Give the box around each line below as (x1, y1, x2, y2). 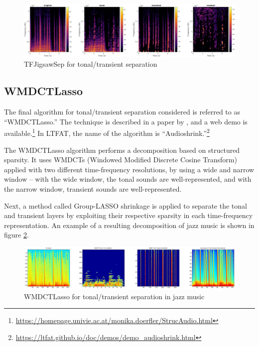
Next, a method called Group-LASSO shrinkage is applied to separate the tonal (4, 200, 247, 211)
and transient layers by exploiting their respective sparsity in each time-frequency (4, 210, 253, 221)
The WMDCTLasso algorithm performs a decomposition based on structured (4, 144, 240, 155)
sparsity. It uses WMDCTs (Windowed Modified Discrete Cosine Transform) (4, 154, 237, 165)
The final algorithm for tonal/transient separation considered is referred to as (4, 107, 240, 117)
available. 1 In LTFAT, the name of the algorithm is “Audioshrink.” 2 (4, 126, 210, 138)
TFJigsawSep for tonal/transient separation (24, 59, 157, 69)
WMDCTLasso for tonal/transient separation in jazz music (24, 291, 205, 301)
